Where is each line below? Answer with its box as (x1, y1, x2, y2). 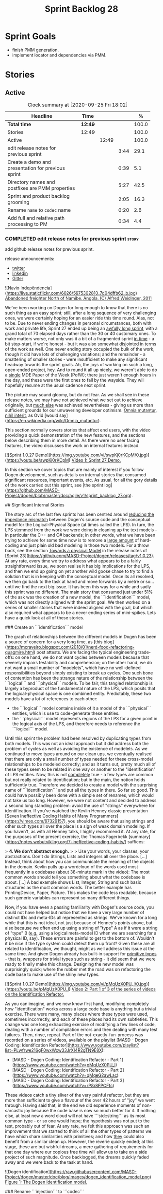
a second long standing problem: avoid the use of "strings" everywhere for (5, 802, 155, 809)
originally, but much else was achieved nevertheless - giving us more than (5, 402, 154, 408)
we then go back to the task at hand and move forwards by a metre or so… (5, 578, 154, 585)
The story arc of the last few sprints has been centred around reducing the (5, 511, 154, 517)
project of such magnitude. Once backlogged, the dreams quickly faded (5, 1154, 149, 1160)
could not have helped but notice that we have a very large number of (5, 910, 145, 915)
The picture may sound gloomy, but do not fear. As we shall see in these (5, 392, 149, 398)
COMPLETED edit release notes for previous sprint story (5, 235, 139, 242)
